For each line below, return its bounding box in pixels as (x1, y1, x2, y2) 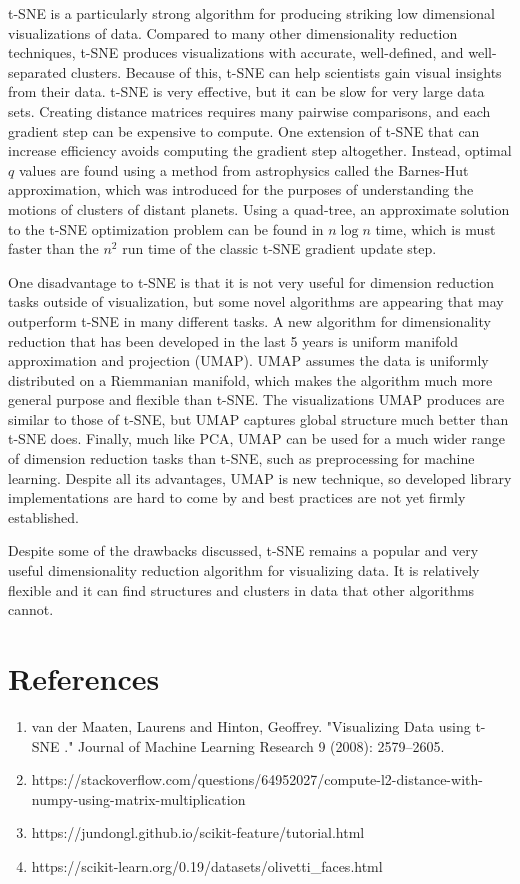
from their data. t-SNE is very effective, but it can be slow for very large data (8, 81, 485, 102)
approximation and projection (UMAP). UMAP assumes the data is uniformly (8, 350, 489, 371)
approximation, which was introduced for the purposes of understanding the (8, 179, 474, 200)
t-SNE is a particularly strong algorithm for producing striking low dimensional (8, 3, 495, 23)
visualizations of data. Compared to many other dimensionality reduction (8, 22, 458, 43)
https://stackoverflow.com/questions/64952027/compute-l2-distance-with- (31, 769, 483, 790)
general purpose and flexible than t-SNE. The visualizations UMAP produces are (8, 389, 505, 410)
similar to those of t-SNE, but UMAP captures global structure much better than (8, 408, 509, 429)
